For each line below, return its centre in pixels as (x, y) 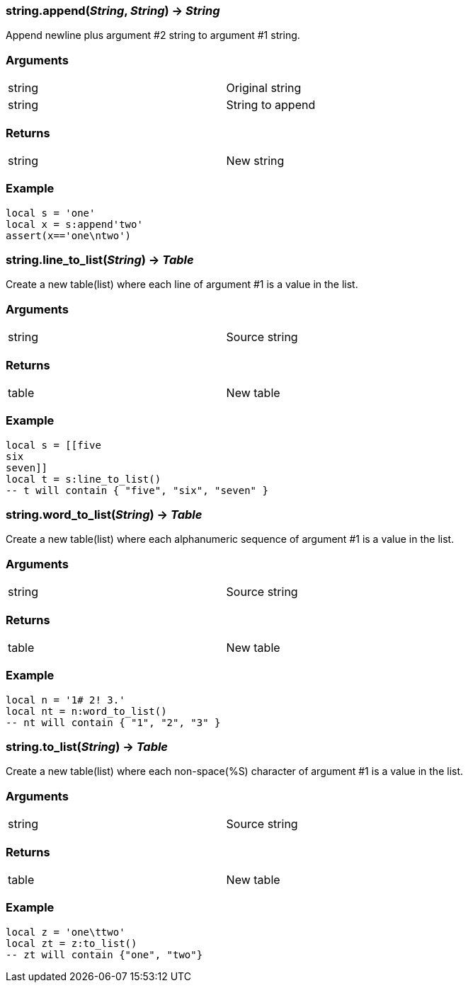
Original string (264, 88)
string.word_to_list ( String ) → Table (104, 515)
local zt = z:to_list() (72, 943)
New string (255, 160)
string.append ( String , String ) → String (113, 11)
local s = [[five (53, 445)
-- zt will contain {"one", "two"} (104, 954)
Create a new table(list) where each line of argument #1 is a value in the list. (182, 285)
